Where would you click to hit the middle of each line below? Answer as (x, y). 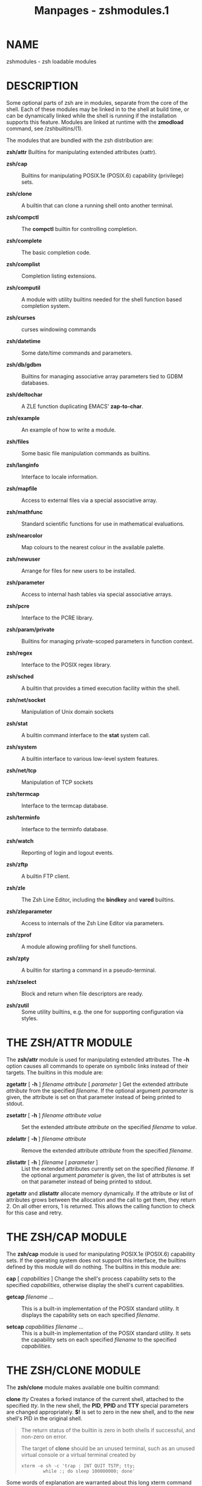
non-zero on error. (44, 1436)
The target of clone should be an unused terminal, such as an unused (108, 1448)
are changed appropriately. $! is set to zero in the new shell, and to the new (100, 1412)
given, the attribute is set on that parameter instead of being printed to (94, 1097)
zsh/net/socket (26, 700)
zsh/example (23, 418)
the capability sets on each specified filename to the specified (99, 1339)
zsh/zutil (18, 1005)
